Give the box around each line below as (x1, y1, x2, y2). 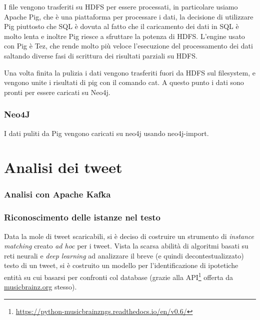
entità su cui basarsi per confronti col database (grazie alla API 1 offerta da (4, 270, 233, 282)
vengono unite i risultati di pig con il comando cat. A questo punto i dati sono (4, 77, 244, 87)
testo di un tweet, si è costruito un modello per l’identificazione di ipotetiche (4, 260, 238, 270)
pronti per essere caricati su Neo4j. (4, 86, 110, 97)
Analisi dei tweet (4, 157, 122, 177)
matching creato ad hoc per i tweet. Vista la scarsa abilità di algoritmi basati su (4, 240, 248, 251)
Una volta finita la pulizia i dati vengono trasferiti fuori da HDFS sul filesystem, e (4, 67, 255, 77)
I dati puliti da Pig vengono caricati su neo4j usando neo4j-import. (4, 127, 209, 138)
